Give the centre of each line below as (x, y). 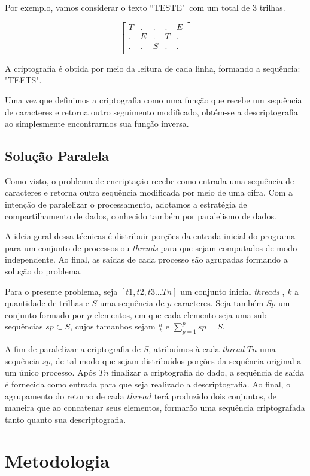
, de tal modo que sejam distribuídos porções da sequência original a (176, 360)
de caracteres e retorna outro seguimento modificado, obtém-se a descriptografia (151, 112)
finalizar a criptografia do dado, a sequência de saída (208, 372)
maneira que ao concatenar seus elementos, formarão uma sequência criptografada (155, 408)
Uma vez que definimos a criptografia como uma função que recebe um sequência (154, 100)
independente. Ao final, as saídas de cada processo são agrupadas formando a (146, 259)
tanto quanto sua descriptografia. (66, 419)
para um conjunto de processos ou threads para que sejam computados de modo (151, 247)
